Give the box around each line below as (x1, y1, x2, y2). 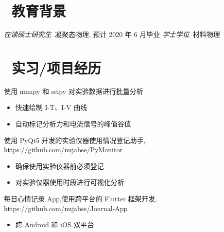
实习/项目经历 (12, 57, 102, 77)
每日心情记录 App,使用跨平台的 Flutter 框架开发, (4, 194, 157, 203)
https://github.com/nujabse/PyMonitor (4, 144, 122, 155)
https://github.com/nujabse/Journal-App (4, 203, 128, 213)
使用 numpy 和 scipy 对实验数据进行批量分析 (4, 86, 143, 96)
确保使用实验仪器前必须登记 (15, 161, 104, 171)
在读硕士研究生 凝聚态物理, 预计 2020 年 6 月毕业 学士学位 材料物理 (4, 29, 220, 39)
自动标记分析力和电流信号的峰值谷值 (15, 119, 131, 129)
